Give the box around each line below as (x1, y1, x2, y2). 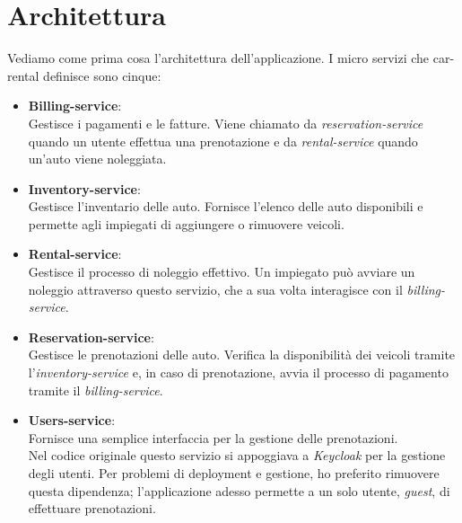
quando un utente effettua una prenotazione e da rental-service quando (28, 131, 418, 150)
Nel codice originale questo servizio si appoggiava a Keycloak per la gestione (28, 446, 446, 465)
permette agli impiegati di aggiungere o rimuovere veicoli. (28, 214, 344, 233)
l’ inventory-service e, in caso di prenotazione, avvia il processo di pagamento (28, 363, 449, 382)
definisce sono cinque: (43, 66, 161, 84)
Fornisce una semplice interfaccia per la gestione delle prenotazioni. (28, 428, 398, 447)
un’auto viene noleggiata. (28, 149, 167, 168)
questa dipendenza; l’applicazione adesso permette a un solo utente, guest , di (28, 481, 450, 500)
